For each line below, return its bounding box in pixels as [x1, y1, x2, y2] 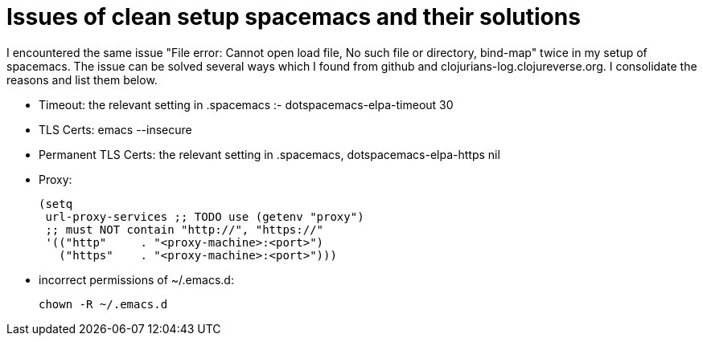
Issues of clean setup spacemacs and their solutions [6, 3, 581, 31]
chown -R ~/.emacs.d [39, 297, 168, 311]
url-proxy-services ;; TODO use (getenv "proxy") [45, 210, 364, 223]
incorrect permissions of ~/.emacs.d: [39, 272, 234, 287]
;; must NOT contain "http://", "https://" [45, 222, 324, 236]
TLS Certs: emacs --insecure [39, 122, 192, 136]
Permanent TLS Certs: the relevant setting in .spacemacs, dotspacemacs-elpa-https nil [39, 147, 500, 161]
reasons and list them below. [6, 72, 158, 87]
